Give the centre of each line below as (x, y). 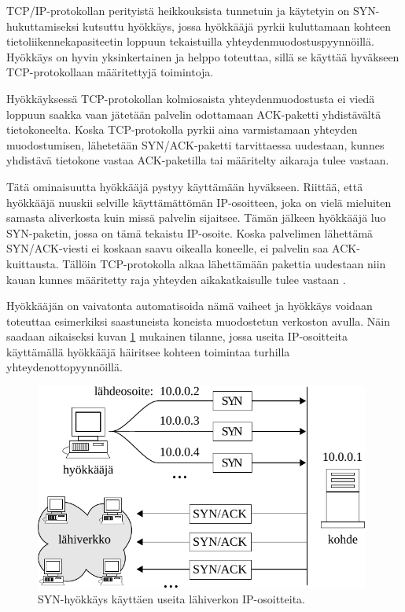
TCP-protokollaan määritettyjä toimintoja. (110, 72)
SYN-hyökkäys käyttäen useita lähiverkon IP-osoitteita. (171, 599)
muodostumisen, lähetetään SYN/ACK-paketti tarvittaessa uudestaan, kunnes (195, 144)
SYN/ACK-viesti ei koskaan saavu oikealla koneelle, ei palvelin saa (168, 248)
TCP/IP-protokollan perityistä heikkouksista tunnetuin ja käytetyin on (178, 10)
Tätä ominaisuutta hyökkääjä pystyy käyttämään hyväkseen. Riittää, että (185, 186)
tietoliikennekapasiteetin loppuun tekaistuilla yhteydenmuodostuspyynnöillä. (190, 41)
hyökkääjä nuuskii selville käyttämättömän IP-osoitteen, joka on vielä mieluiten (199, 202)
